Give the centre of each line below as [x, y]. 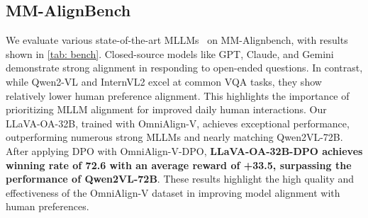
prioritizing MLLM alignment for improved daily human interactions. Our [166, 109]
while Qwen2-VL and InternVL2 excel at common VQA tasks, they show [164, 81]
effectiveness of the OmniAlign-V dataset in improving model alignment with [173, 192]
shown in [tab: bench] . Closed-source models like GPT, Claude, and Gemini [170, 53]
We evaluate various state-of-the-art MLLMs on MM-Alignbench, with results [177, 40]
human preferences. [48, 206]
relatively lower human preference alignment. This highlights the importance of [178, 95]
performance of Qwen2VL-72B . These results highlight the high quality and [180, 179]
